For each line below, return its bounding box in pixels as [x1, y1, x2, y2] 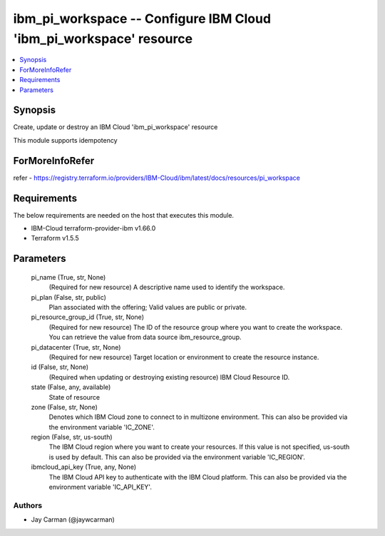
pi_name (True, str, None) [31, 273, 106, 281]
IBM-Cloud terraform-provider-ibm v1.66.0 [31, 224, 156, 233]
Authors [13, 500, 43, 510]
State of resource [48, 393, 101, 401]
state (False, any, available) [31, 383, 111, 392]
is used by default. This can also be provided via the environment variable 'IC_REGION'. [48, 452, 306, 461]
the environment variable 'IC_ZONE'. [48, 423, 155, 431]
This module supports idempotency [13, 136, 118, 144]
